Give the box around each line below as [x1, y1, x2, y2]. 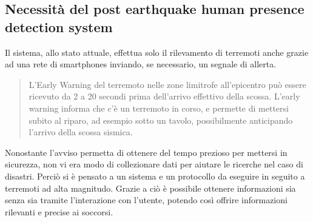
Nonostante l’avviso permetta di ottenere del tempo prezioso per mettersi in [5, 146, 288, 158]
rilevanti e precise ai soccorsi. [5, 205, 113, 218]
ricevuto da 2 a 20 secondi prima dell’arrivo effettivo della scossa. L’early [29, 90, 300, 103]
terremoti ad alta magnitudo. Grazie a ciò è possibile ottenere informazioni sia [5, 181, 296, 194]
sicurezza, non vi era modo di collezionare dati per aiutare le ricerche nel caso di [5, 158, 303, 170]
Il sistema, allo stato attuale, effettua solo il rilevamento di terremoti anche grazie [5, 45, 309, 58]
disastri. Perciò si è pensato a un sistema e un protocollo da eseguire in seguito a [5, 169, 305, 182]
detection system [5, 17, 113, 36]
